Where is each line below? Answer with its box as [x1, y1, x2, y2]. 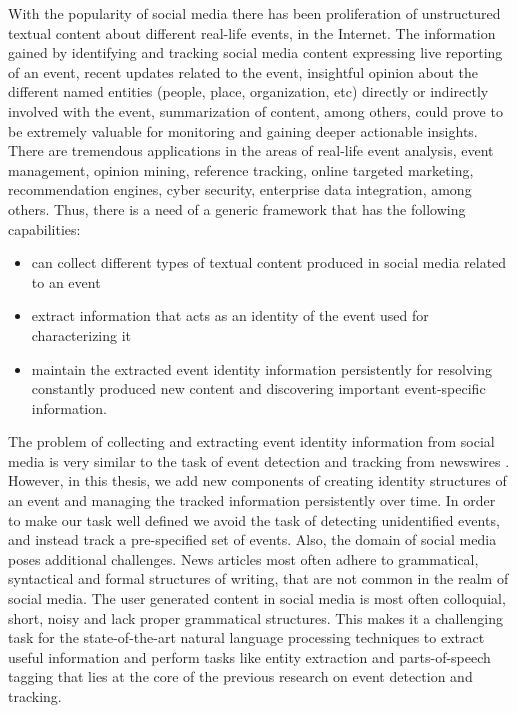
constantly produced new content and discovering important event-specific [31, 378, 486, 399]
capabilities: [8, 218, 81, 239]
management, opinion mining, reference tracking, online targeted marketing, [8, 159, 474, 180]
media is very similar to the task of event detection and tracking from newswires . [8, 450, 510, 471]
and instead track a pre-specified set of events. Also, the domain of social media [8, 529, 497, 550]
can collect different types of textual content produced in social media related [31, 252, 507, 273]
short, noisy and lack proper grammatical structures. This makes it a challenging [8, 607, 503, 628]
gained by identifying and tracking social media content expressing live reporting [8, 42, 503, 63]
